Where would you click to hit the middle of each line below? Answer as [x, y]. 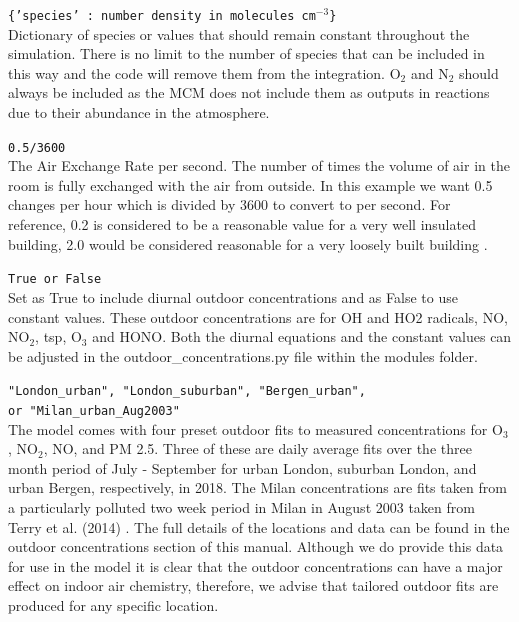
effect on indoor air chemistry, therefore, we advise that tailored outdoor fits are [253, 585]
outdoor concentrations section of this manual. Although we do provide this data [256, 546]
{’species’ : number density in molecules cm [162, 16]
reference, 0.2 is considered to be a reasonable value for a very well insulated [242, 224]
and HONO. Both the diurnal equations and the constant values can [302, 336]
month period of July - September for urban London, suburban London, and [242, 467]
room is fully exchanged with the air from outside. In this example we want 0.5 [250, 184]
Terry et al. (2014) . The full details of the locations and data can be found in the [259, 526]
